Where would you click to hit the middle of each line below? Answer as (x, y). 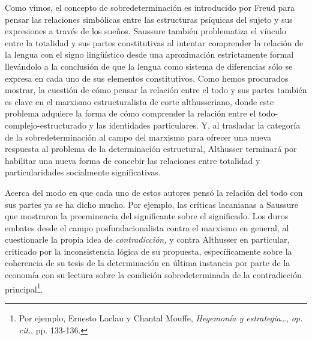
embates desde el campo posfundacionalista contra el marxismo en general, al (147, 227)
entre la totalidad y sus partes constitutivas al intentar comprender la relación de (154, 42)
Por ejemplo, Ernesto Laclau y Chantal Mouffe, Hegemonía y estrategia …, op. (161, 317)
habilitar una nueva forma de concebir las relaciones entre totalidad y (133, 160)
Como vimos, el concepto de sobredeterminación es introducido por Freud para (150, 7)
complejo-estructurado (46, 125)
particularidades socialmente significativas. (83, 172)
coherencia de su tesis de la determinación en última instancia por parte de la (148, 263)
